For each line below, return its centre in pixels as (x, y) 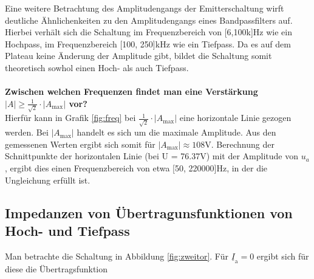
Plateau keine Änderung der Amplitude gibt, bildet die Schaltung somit (138, 56)
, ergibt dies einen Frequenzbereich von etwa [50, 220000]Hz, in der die (136, 167)
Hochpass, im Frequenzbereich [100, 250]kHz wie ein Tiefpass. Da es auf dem (148, 43)
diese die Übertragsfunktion (56, 268)
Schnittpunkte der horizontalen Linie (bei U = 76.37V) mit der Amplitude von (152, 156)
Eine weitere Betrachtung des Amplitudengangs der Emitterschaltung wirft (145, 8)
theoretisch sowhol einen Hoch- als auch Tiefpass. (97, 67)
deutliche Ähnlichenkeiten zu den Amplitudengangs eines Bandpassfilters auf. (149, 20)
